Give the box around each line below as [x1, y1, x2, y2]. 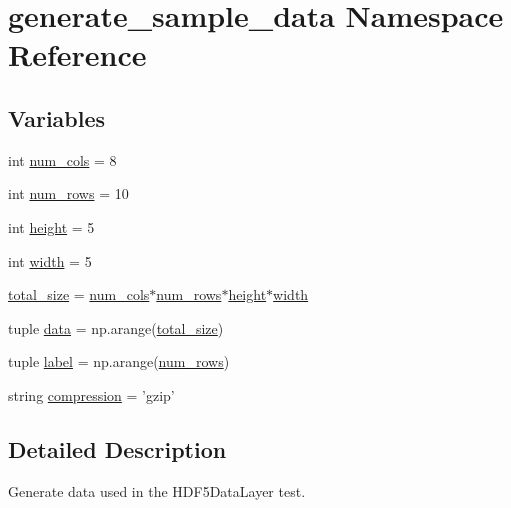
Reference [8, 34, 147, 75]
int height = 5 [8, 216, 95, 237]
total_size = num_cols [8, 284, 150, 305]
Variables [8, 102, 106, 133]
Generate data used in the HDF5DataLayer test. [8, 480, 306, 501]
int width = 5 [8, 250, 92, 271]
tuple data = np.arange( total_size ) [8, 317, 224, 338]
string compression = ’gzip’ [8, 384, 175, 405]
